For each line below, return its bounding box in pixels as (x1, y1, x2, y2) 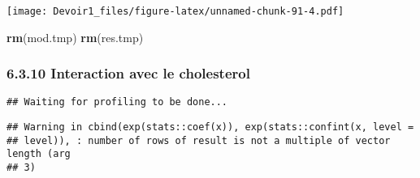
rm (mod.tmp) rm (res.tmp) (6, 28, 144, 45)
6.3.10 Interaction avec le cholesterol (6, 63, 250, 83)
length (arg (6, 148, 71, 160)
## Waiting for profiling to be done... (6, 96, 228, 108)
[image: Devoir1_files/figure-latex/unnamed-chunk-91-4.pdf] (6, 6, 344, 17)
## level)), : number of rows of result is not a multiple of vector (6, 134, 391, 146)
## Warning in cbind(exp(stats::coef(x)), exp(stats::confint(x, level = (6, 121, 414, 133)
